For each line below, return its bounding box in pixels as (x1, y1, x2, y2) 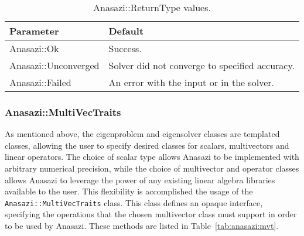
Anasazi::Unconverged (9, 59, 100, 72)
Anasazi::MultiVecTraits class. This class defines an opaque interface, (5, 196, 263, 208)
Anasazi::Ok (9, 42, 59, 55)
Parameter (9, 24, 59, 37)
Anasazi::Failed (9, 76, 71, 89)
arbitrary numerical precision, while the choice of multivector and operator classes (5, 162, 299, 174)
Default (108, 24, 144, 37)
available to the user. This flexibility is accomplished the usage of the (5, 185, 253, 197)
